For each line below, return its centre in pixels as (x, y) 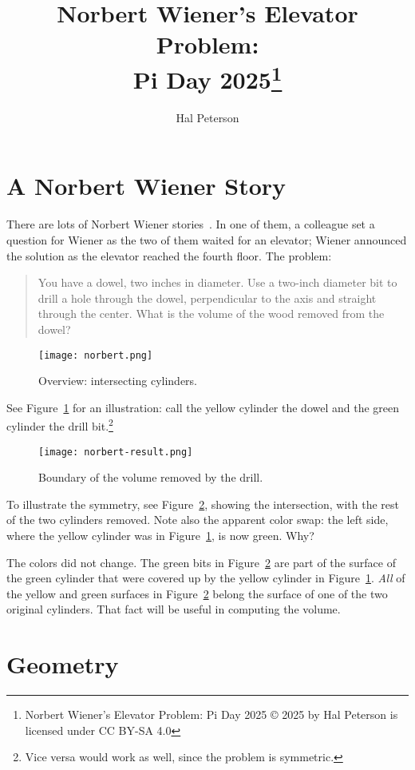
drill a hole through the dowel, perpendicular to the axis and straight (207, 298)
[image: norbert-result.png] (116, 452)
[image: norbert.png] (96, 355)
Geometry (63, 664)
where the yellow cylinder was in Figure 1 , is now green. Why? (160, 536)
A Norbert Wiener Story (146, 186)
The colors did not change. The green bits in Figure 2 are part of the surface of (201, 562)
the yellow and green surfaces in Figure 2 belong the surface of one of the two (197, 593)
